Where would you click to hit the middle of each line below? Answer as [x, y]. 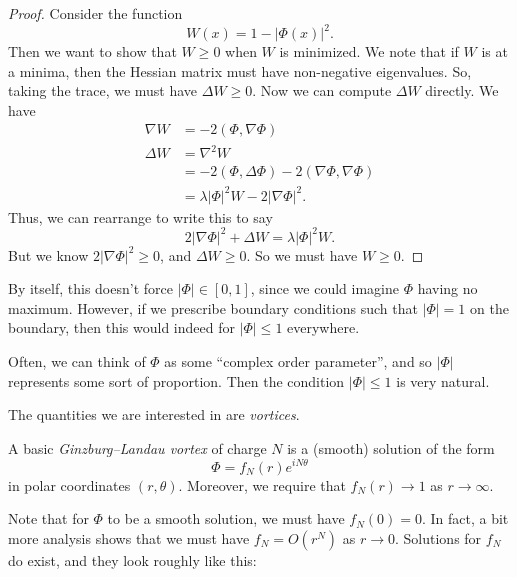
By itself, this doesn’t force [90, 288]
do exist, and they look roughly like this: [132, 559]
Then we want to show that [92, 51]
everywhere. [323, 327]
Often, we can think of [77, 361]
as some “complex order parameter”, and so [298, 361]
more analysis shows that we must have [129, 537]
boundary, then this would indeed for [121, 327]
